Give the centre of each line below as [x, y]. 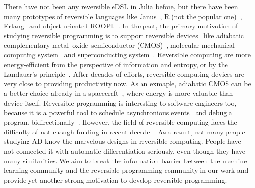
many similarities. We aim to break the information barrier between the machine [126, 160]
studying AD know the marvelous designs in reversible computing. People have [123, 141]
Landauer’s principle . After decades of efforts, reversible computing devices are [124, 74]
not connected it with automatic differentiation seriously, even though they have [125, 150]
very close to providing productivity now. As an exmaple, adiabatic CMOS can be [127, 83]
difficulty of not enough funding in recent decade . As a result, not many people [125, 131]
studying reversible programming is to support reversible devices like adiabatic [124, 35]
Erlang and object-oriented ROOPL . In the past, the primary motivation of [121, 26]
